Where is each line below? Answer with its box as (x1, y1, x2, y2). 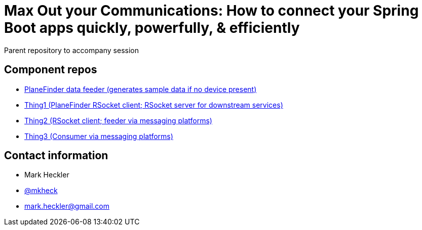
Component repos (4, 63, 97, 76)
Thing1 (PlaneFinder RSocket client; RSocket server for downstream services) (24, 100, 283, 109)
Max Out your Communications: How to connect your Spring (4, 2, 419, 19)
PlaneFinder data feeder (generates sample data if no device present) (24, 84, 257, 94)
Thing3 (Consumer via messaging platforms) (24, 131, 173, 141)
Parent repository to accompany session (4, 45, 139, 55)
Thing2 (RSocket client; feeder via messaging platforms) (24, 116, 212, 125)
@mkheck (24, 186, 58, 195)
